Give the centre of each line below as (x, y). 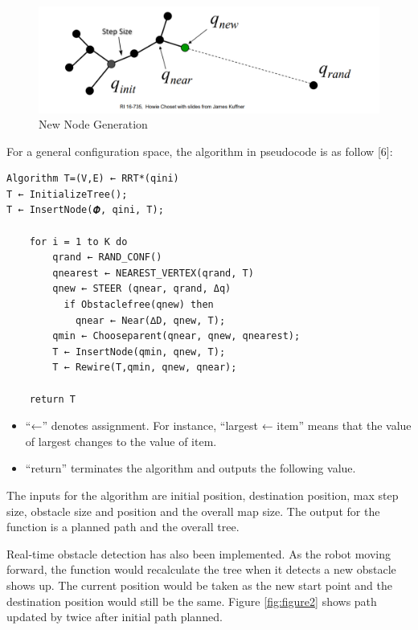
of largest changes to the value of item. (121, 441)
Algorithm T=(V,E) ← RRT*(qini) (93, 179)
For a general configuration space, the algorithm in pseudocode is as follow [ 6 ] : (200, 151)
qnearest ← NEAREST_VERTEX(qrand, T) (153, 273)
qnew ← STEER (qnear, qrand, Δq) (142, 289)
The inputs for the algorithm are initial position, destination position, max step (203, 495)
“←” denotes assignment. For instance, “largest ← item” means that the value (218, 425)
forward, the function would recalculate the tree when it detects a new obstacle (201, 569)
